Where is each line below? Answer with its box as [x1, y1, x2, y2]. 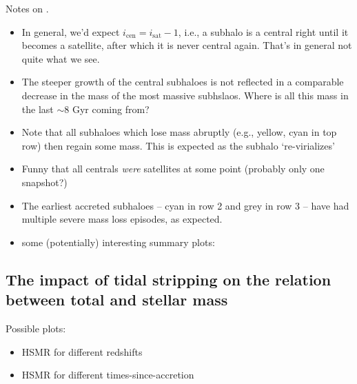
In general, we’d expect [21, 24, 120, 39]
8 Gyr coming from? [64, 101, 150, 116]
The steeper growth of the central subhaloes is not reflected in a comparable [21, 74, 344, 89]
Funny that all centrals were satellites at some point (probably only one [21, 161, 325, 176]
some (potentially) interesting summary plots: [21, 234, 215, 249]
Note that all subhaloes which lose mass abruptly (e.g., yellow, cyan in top [21, 125, 337, 139]
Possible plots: [6, 321, 66, 335]
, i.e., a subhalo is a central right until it [178, 24, 349, 39]
